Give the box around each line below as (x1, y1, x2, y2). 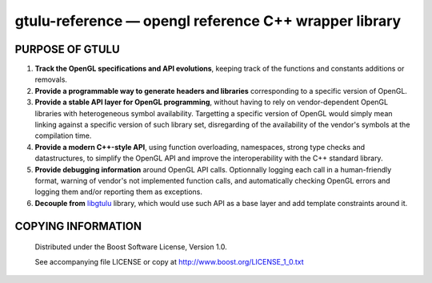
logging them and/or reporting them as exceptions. (34, 187, 203, 196)
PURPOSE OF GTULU (14, 42, 120, 56)
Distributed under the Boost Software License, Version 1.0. (34, 242, 227, 252)
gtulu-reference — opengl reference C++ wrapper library (14, 12, 402, 30)
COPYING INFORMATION (14, 219, 142, 232)
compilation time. (34, 131, 92, 140)
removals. (34, 75, 68, 84)
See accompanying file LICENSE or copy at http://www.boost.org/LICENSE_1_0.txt (34, 257, 304, 266)
